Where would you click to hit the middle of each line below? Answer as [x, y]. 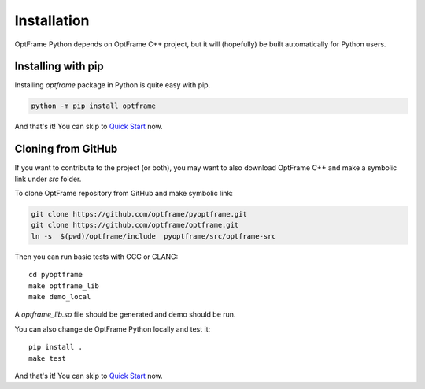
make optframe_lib [64, 286]
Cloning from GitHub [66, 149]
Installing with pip [59, 67]
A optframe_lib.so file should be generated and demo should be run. [125, 314]
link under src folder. [48, 179]
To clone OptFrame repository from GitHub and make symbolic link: [124, 194]
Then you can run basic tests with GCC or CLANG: [96, 257]
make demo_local [60, 297]
